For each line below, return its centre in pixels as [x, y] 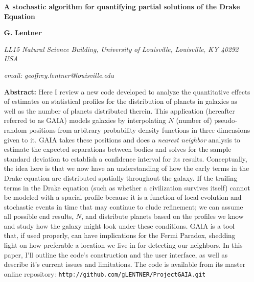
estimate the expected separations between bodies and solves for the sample [118, 149]
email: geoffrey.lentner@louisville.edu [59, 75]
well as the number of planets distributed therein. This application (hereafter [119, 110]
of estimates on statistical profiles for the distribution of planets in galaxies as [121, 101]
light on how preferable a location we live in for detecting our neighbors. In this [123, 245]
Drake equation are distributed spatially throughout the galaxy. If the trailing [121, 177]
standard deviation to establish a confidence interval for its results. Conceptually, [126, 158]
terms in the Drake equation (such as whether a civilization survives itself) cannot [127, 187]
